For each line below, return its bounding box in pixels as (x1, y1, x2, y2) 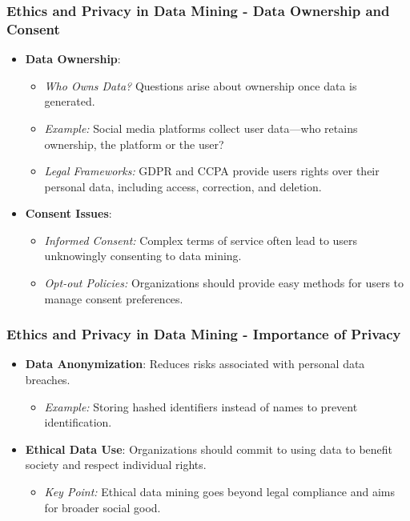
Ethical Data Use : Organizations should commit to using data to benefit (25, 440, 393, 457)
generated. (44, 93, 95, 110)
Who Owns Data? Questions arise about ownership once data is (44, 77, 357, 94)
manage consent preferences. (44, 290, 183, 307)
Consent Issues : (25, 205, 112, 222)
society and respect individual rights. (25, 456, 207, 473)
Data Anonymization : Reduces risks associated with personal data (25, 355, 365, 372)
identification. (44, 414, 112, 431)
